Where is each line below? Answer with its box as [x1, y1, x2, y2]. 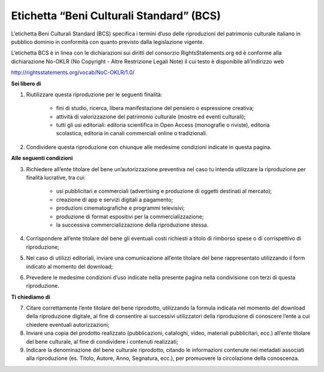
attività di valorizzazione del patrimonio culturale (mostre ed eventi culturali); [56, 113, 246, 120]
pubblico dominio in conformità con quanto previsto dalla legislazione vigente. [11, 38, 205, 45]
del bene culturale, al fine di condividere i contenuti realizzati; [26, 338, 178, 345]
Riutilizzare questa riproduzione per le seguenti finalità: [26, 91, 163, 98]
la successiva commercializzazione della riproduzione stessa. [56, 221, 209, 228]
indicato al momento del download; [26, 263, 113, 270]
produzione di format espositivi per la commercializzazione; [56, 213, 204, 220]
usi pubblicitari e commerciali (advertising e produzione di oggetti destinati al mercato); [56, 188, 272, 195]
